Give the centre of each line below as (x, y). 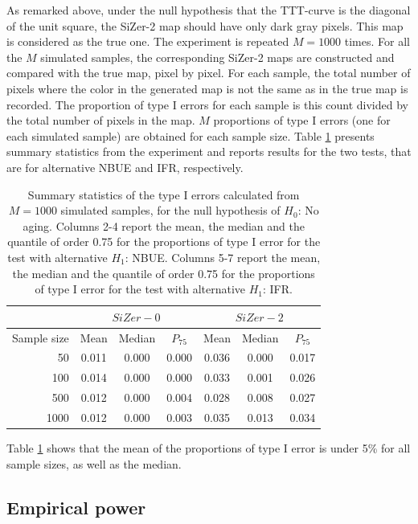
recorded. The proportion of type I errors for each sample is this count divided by (207, 104)
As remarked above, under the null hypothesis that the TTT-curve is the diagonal (209, 10)
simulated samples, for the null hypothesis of (170, 210)
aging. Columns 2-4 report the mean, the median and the (164, 225)
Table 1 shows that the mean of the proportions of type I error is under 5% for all (209, 448)
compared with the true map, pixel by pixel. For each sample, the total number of (209, 73)
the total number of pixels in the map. (101, 120)
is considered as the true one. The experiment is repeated (148, 41)
